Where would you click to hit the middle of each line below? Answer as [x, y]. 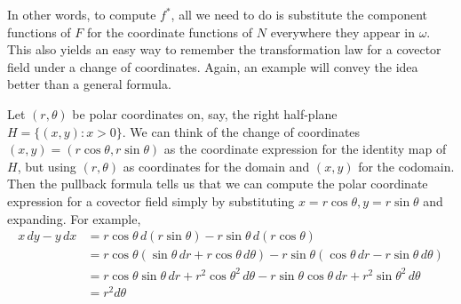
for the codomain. [406, 166]
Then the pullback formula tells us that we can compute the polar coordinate [218, 184]
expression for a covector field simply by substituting [151, 200]
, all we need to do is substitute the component [299, 14]
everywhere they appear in [342, 32]
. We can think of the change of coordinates [241, 131]
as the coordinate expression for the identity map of [305, 149]
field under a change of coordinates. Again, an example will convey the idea [213, 66]
